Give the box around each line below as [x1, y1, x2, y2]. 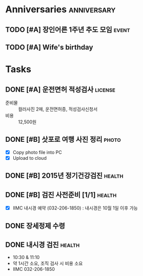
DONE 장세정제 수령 [5, 221, 65, 230]
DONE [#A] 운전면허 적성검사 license [5, 85, 115, 94]
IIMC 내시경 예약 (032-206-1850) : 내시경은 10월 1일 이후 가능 [12, 205, 138, 211]
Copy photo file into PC [12, 149, 63, 155]
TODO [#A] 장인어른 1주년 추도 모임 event [5, 25, 130, 34]
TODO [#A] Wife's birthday [5, 43, 93, 52]
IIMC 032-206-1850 [12, 266, 55, 272]
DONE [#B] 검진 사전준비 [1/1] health [5, 190, 117, 199]
